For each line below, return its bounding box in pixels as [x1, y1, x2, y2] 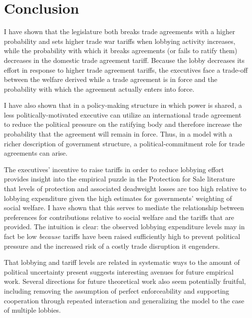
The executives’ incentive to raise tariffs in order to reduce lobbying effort [4, 164, 224, 174]
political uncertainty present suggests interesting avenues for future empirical [4, 266, 234, 277]
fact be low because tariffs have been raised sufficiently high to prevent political [4, 231, 240, 241]
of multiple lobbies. [4, 305, 61, 315]
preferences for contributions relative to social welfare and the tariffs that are [4, 212, 234, 222]
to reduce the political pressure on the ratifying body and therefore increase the [4, 119, 242, 129]
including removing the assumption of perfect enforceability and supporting [4, 285, 230, 296]
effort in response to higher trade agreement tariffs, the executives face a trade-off [4, 64, 248, 75]
